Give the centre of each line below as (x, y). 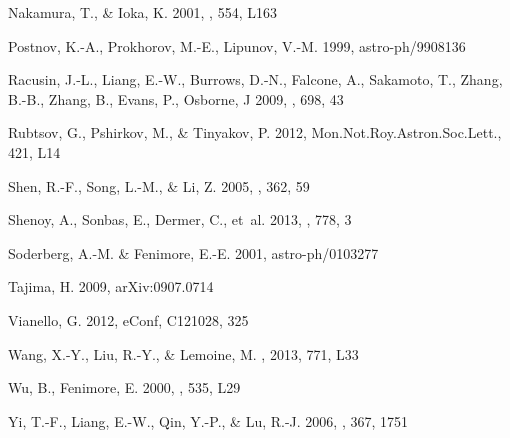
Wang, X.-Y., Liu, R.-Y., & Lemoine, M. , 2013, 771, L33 (183, 353)
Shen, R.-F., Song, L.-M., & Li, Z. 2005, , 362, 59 (159, 185)
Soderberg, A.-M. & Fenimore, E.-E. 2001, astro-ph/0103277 (193, 252)
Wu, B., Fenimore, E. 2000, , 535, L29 (124, 387)
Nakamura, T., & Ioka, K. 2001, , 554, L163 (142, 12)
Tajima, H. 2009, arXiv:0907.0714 (111, 286)
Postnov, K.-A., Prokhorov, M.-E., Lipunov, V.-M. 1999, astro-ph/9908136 (237, 45)
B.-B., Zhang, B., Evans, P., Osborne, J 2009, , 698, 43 (176, 98)
